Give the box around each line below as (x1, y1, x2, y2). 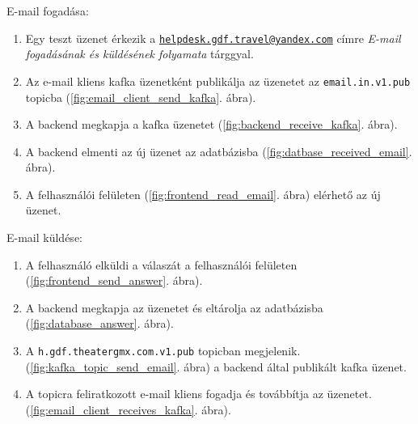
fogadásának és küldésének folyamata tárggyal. (25, 45, 254, 62)
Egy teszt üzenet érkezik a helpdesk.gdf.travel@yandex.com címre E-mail (25, 29, 401, 46)
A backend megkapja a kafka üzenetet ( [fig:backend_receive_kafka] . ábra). (25, 116, 398, 133)
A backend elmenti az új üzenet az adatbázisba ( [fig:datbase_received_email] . (25, 142, 412, 159)
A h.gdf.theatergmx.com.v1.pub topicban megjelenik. (25, 342, 301, 359)
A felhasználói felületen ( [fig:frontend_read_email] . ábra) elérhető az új (25, 185, 381, 202)
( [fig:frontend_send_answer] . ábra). (25, 272, 203, 289)
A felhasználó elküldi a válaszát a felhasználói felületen (25, 256, 298, 273)
